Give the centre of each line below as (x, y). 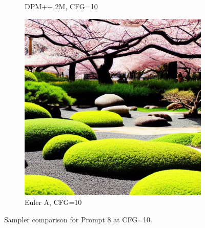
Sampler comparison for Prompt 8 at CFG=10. (78, 219)
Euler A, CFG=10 (53, 202)
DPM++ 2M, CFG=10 (61, 6)
